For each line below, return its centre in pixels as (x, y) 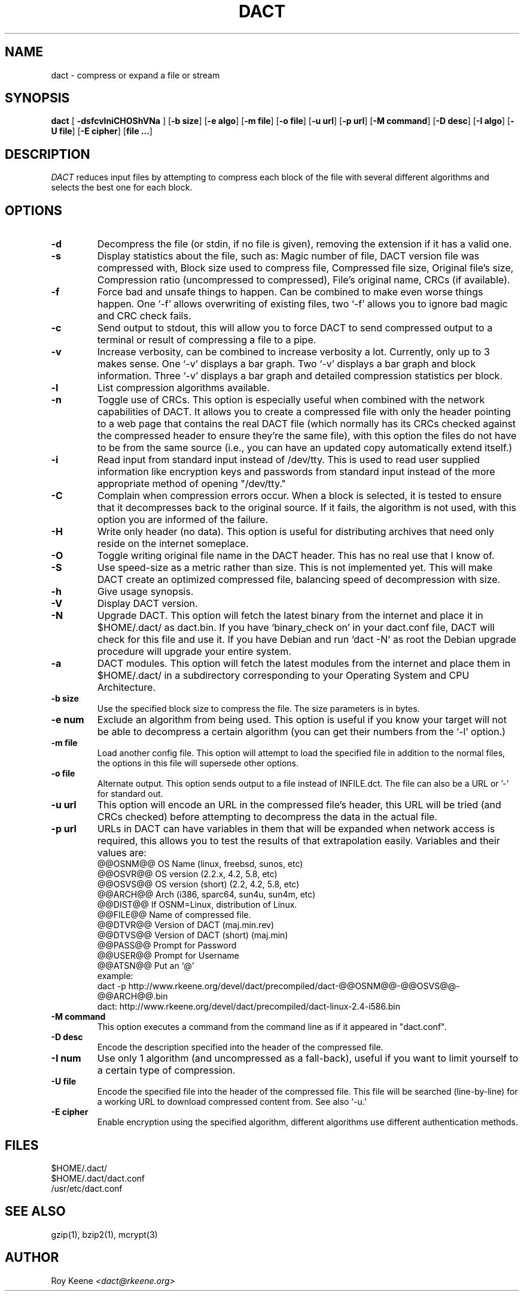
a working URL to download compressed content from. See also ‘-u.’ (232, 1102)
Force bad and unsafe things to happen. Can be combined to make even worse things (290, 292)
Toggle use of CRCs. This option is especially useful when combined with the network (291, 400)
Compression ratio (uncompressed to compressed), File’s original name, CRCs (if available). (304, 280)
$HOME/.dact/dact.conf (98, 1178)
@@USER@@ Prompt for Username (168, 956)
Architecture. (126, 688)
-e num (68, 720)
